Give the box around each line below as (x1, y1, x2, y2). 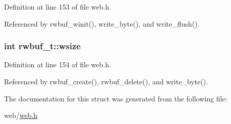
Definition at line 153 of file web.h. (4, 2, 111, 12)
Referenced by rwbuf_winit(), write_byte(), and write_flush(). (4, 18, 200, 29)
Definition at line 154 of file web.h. (4, 59, 111, 70)
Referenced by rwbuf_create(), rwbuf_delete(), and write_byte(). (4, 76, 208, 86)
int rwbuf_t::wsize (4, 40, 81, 52)
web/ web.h (4, 110, 38, 120)
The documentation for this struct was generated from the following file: (4, 93, 227, 103)
